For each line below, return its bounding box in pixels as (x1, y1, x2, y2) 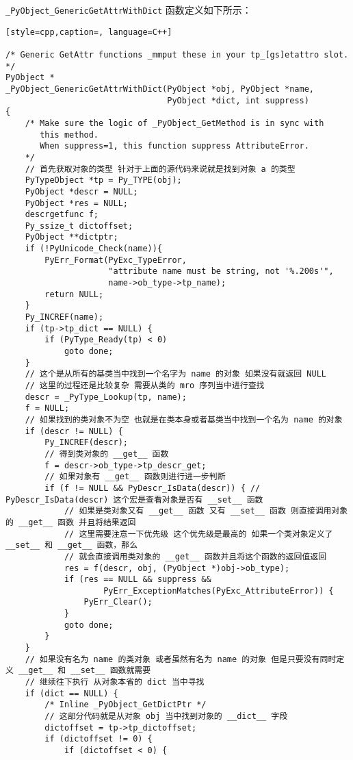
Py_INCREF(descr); (44, 438, 128, 448)
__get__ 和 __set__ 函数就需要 (18, 666, 151, 676)
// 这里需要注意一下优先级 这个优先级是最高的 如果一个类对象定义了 (64, 529, 333, 539)
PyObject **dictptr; (25, 232, 118, 242)
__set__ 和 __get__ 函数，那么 (5, 540, 138, 550)
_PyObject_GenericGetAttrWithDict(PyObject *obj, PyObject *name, (5, 84, 315, 94)
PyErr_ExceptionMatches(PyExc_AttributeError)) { (103, 585, 334, 596)
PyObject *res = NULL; (25, 198, 128, 208)
